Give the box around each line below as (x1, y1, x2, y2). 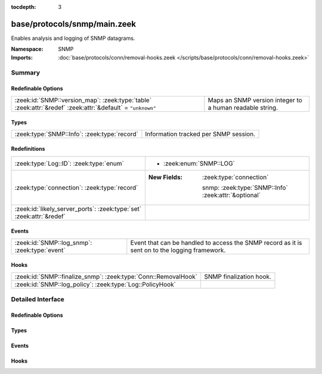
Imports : (11, 54, 33, 61)
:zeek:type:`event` (14, 246, 66, 254)
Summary (11, 68, 41, 77)
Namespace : (11, 45, 44, 53)
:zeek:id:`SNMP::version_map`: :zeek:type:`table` (14, 96, 152, 104)
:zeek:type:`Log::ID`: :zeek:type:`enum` (14, 159, 125, 167)
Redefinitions (11, 145, 45, 152)
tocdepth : (11, 4, 36, 10)
